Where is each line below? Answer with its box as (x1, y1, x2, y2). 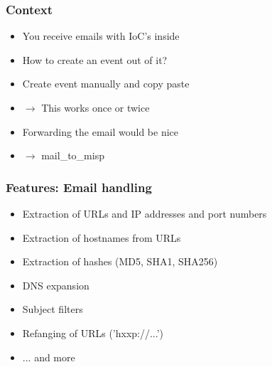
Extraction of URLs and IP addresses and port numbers (22, 206, 267, 220)
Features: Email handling (6, 178, 152, 196)
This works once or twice (41, 100, 150, 115)
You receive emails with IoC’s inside (22, 28, 180, 43)
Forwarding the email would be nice (22, 124, 179, 139)
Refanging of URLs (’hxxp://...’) (22, 325, 164, 340)
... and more (22, 349, 75, 364)
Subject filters (22, 302, 83, 317)
